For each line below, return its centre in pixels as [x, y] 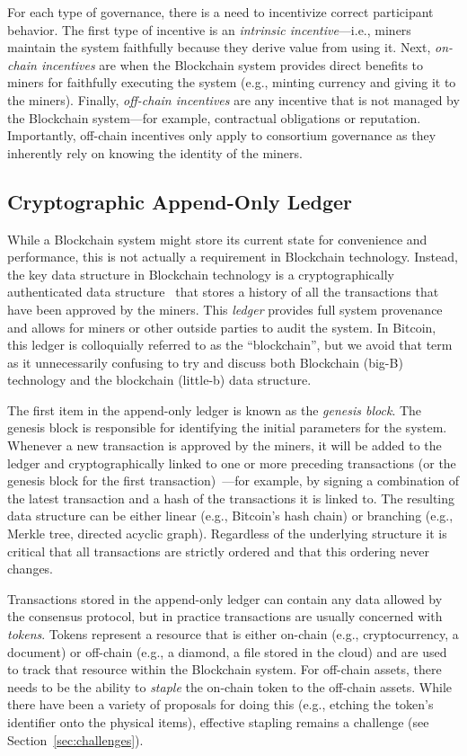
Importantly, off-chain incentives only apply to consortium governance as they [222, 135]
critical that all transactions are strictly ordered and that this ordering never [219, 551]
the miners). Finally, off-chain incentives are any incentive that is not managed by [233, 99]
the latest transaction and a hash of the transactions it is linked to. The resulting [231, 498]
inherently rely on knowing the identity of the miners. [155, 152]
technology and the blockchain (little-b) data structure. [159, 380]
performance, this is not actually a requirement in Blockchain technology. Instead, [233, 257]
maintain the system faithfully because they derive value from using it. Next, [219, 47]
